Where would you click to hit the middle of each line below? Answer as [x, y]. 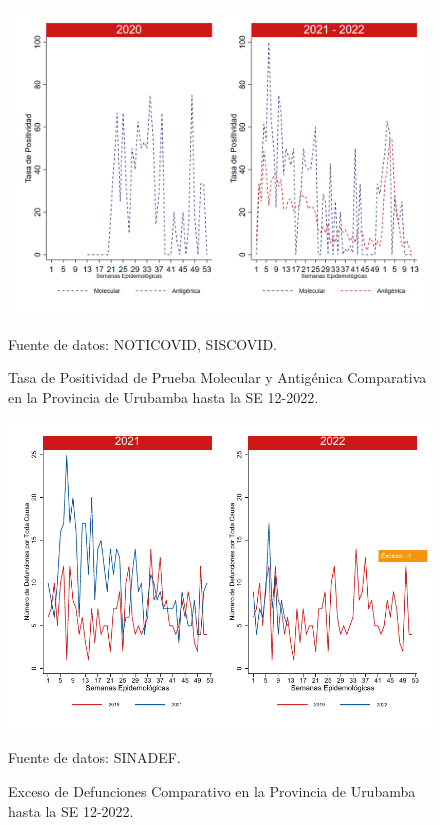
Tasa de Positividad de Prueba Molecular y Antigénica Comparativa [217, 377]
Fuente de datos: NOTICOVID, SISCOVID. [142, 343]
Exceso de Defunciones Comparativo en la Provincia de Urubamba [212, 790]
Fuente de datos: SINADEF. [94, 757]
